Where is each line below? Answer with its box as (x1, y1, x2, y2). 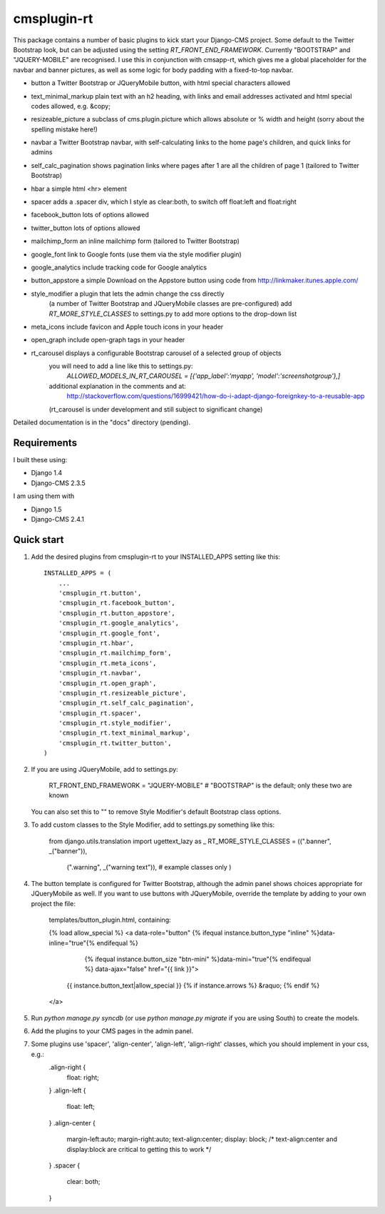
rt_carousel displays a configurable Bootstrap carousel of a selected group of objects (31, 349, 282, 357)
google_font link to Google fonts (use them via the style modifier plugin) (31, 250, 242, 259)
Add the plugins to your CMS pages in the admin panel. (31, 1027, 194, 1035)
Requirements (13, 437, 78, 449)
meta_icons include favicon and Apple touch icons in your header (31, 322, 224, 331)
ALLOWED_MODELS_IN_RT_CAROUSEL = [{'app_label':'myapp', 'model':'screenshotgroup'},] (66, 372, 341, 380)
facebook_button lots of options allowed (31, 211, 150, 219)
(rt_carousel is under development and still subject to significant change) (48, 404, 263, 414)
